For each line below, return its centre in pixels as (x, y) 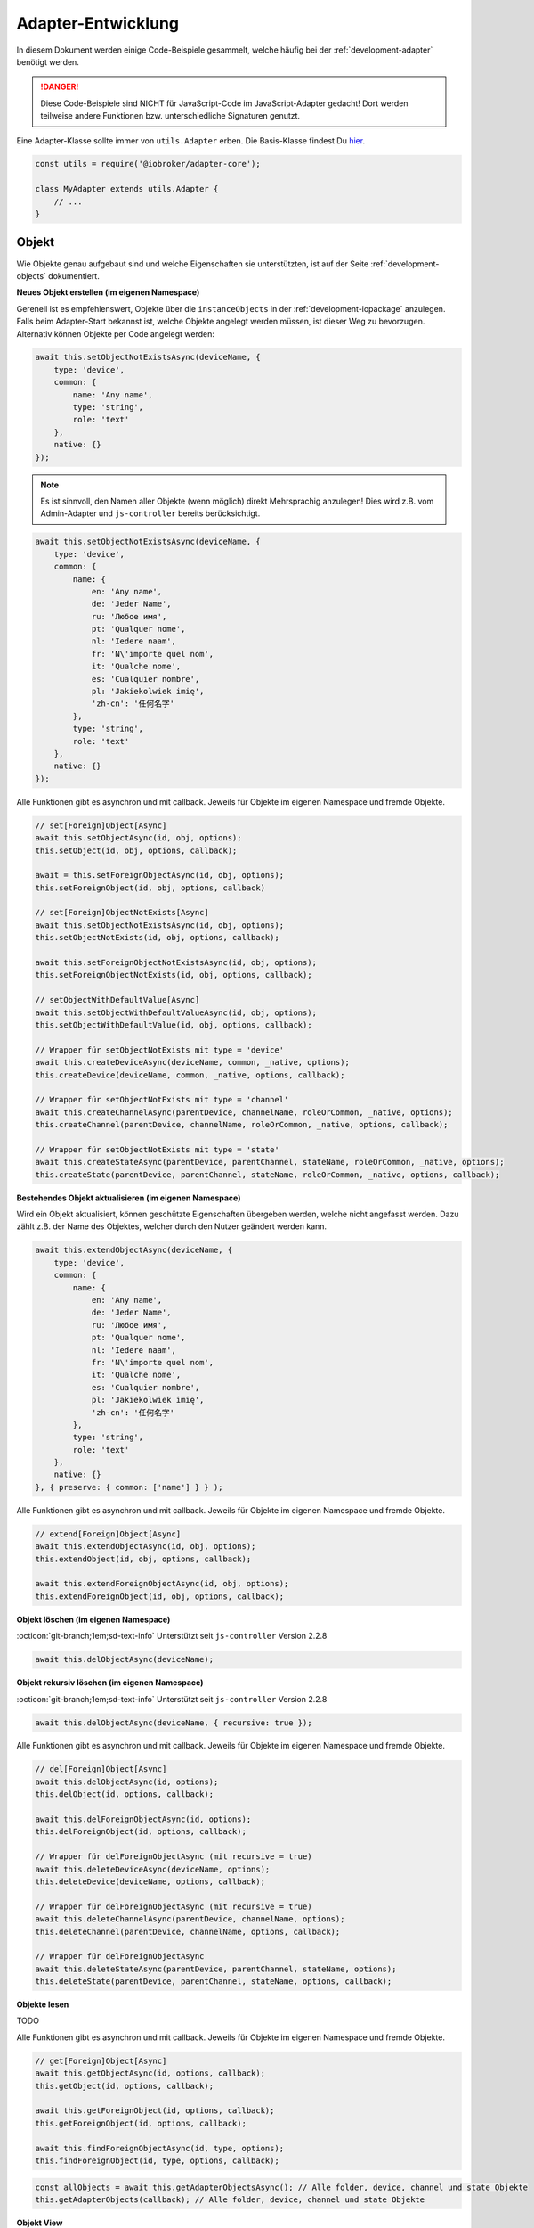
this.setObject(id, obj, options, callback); (136, 850)
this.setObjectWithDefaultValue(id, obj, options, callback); (174, 1025)
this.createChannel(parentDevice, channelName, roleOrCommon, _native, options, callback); (242, 1125)
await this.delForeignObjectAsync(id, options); (143, 1819)
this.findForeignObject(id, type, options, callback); (157, 2160)
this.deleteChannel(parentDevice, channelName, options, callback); (188, 1931)
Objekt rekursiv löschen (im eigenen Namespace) (110, 1683)
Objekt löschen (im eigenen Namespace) (93, 1619)
